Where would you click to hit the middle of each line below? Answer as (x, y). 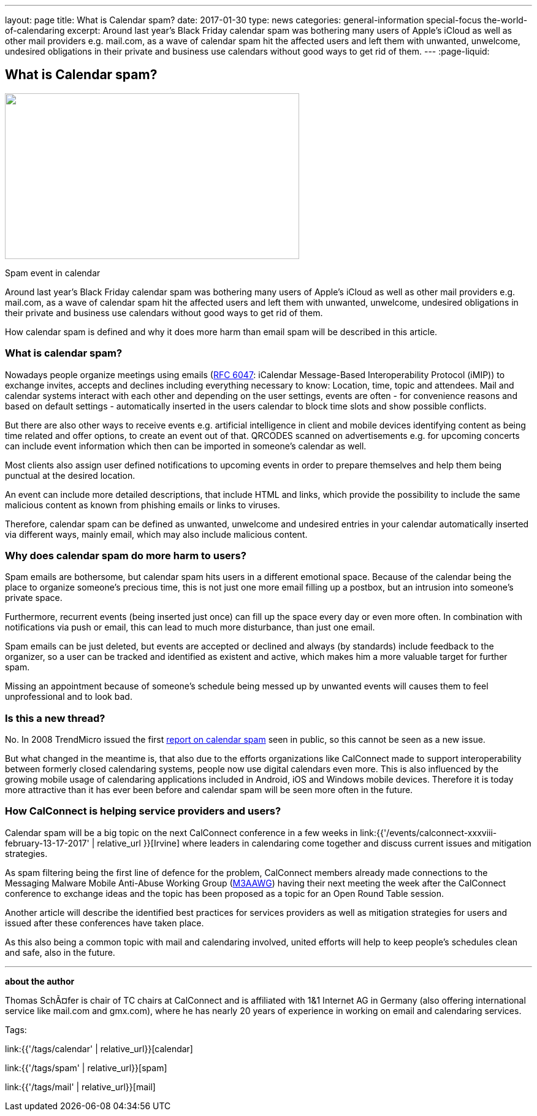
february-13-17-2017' (47, 843)
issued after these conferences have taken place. (105, 923)
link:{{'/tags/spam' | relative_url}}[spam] (86, 1068)
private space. (34, 598)
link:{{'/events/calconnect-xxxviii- (428, 832)
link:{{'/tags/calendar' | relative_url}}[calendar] (99, 1048)
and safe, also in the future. (60, 952)
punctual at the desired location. (70, 475)
